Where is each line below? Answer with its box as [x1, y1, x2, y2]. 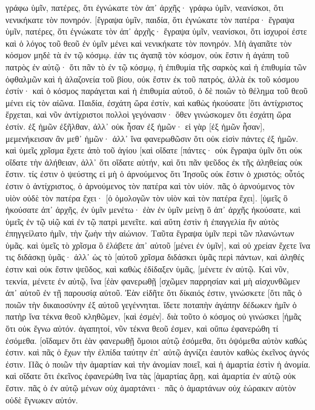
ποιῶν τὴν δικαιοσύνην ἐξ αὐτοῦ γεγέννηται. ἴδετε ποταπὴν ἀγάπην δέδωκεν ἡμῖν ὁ [5, 298, 297, 311]
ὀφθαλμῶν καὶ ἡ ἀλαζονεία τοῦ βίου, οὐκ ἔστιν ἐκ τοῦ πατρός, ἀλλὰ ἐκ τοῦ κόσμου [5, 72, 299, 85]
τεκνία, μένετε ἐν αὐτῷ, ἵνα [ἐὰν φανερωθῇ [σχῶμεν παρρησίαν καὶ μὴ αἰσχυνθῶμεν [5, 274, 300, 287]
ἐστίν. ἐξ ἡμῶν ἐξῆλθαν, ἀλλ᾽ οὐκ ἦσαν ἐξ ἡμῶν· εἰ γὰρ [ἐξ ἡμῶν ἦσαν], [5, 119, 265, 132]
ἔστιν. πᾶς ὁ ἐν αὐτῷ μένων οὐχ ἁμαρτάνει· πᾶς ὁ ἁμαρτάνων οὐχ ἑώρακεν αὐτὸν [5, 381, 296, 394]
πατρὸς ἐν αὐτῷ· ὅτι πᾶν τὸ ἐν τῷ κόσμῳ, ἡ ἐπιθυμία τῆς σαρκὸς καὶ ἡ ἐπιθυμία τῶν [5, 60, 307, 73]
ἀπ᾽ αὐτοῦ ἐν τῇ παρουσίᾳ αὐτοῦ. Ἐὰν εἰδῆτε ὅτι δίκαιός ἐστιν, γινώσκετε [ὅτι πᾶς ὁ [5, 286, 302, 299]
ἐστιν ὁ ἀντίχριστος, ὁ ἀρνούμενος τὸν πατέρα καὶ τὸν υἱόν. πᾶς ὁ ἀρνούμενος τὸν [5, 179, 295, 192]
